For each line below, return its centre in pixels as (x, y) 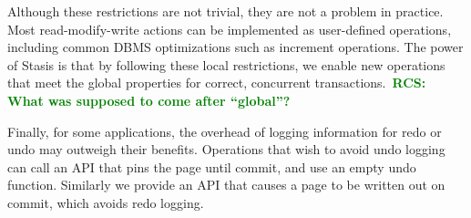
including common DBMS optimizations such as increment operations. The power (235, 47)
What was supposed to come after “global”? (149, 100)
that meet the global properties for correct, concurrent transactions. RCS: (217, 83)
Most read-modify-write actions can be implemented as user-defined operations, (230, 29)
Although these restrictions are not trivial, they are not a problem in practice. (225, 11)
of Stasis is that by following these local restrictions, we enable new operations (226, 64)
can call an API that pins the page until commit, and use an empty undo (212, 166)
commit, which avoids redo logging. (106, 202)
